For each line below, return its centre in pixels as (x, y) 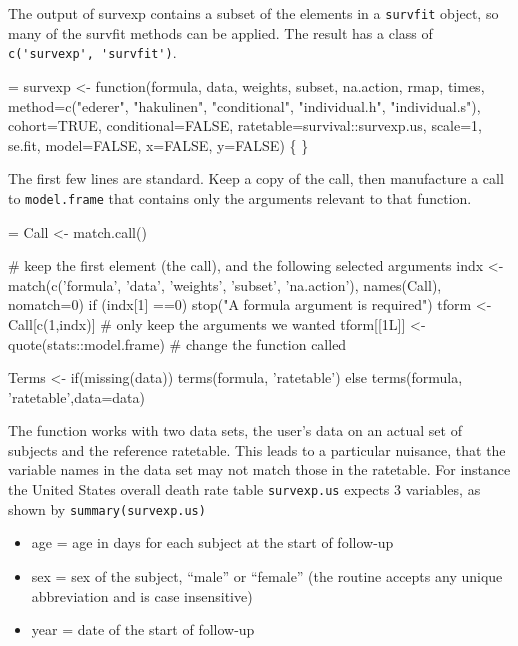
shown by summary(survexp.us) (107, 508)
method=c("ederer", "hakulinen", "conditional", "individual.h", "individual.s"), (244, 105)
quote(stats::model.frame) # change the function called (177, 343)
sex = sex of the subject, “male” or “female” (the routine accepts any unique (267, 575)
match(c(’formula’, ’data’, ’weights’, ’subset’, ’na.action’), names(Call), (225, 284)
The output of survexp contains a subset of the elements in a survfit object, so (253, 13)
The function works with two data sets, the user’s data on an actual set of (235, 430)
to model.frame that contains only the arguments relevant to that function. (240, 197)
